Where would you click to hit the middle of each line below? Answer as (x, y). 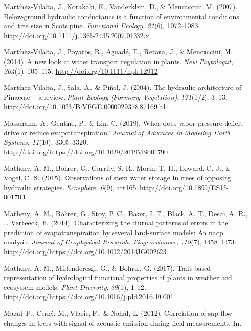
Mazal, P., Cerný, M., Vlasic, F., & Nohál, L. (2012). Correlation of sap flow (118, 313)
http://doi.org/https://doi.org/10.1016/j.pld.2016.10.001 (89, 297)
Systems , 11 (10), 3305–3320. (46, 142)
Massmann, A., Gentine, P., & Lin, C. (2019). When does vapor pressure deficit (123, 122)
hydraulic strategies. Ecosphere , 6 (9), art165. (71, 187)
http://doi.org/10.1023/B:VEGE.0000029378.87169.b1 (85, 106)
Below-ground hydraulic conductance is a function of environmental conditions (122, 16)
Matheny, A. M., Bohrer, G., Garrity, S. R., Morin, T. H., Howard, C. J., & (117, 168)
